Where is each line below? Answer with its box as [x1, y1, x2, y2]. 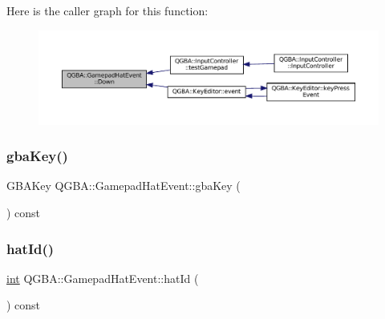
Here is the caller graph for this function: [6, 2, 209, 18]
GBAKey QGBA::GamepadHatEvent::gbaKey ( [6, 177, 241, 194]
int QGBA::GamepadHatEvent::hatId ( [6, 269, 199, 286]
